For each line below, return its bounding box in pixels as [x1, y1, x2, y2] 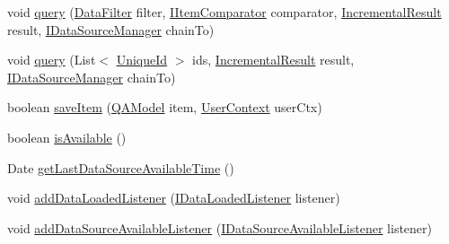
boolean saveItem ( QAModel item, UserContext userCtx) [7, 98, 322, 117]
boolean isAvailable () [7, 127, 127, 146]
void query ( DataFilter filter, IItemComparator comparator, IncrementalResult [7, 3, 442, 21]
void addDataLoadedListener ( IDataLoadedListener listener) [7, 188, 340, 207]
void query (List [7, 50, 96, 69]
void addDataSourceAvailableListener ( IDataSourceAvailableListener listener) [7, 218, 432, 237]
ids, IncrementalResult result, [192, 50, 355, 69]
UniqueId [116, 50, 168, 69]
